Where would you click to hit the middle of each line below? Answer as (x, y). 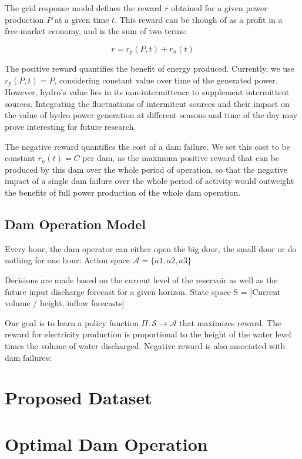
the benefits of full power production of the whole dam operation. (123, 192)
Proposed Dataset (78, 398)
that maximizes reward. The (230, 322)
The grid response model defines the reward (83, 8)
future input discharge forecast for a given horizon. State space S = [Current (143, 291)
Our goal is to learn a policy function (72, 322)
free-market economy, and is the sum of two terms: (96, 31)
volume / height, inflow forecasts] (65, 303)
